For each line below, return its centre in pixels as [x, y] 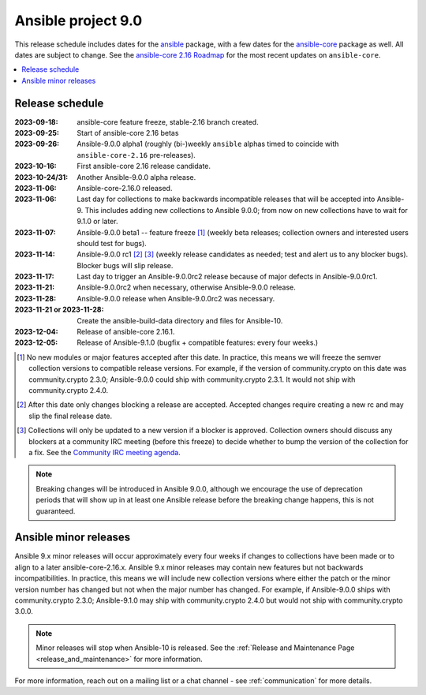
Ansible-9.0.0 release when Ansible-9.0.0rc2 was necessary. [176, 298]
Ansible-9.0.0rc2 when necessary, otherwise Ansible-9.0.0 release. [186, 287]
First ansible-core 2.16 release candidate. [144, 166]
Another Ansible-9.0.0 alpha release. [136, 177]
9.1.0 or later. [97, 222]
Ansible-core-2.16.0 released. [125, 188]
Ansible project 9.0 [78, 21]
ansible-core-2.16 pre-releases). [136, 155]
